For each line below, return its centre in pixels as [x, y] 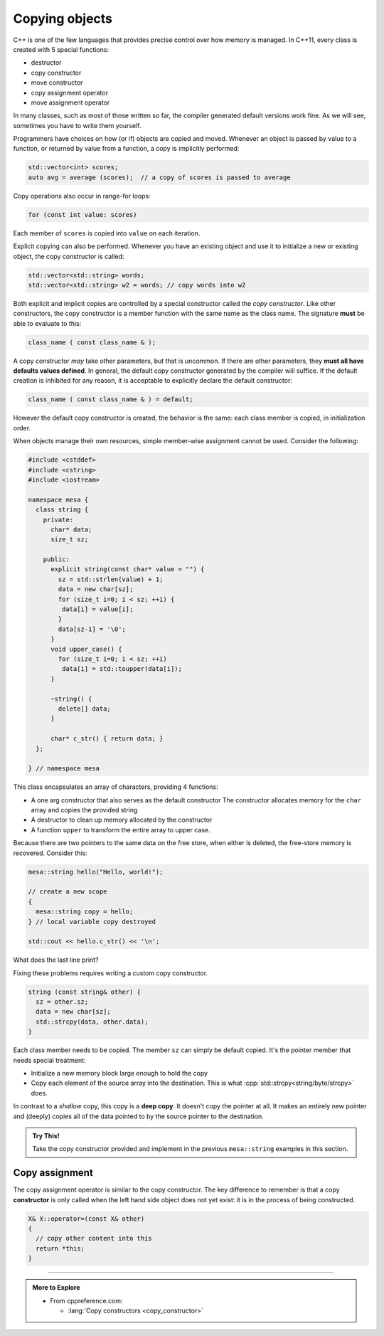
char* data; [71, 529]
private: [58, 520]
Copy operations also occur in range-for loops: [82, 196]
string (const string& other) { [85, 992]
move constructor [57, 83]
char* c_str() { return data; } [107, 739]
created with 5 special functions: [61, 49]
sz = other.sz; [62, 1002]
